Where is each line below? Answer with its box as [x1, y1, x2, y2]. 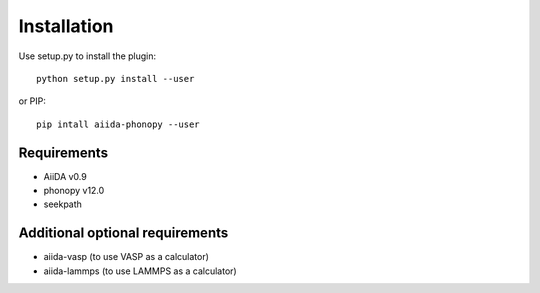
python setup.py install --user [36, 73, 195, 84]
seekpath [43, 198, 82, 210]
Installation [18, 15, 114, 37]
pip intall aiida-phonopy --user [36, 118, 200, 130]
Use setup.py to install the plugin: [18, 50, 157, 62]
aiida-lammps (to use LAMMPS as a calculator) [43, 265, 237, 277]
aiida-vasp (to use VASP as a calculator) [43, 251, 210, 263]
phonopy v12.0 [43, 185, 105, 197]
